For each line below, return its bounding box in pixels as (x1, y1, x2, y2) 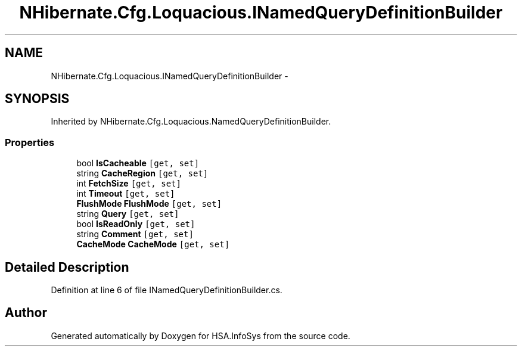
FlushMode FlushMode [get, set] (76, 198, 222, 209)
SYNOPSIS (5, 91, 70, 107)
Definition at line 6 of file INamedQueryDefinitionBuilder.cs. (51, 285, 282, 296)
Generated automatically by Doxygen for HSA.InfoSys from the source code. (51, 330, 350, 341)
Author (5, 305, 47, 321)
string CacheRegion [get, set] (76, 168, 209, 179)
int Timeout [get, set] (76, 188, 175, 199)
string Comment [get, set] (76, 229, 194, 240)
